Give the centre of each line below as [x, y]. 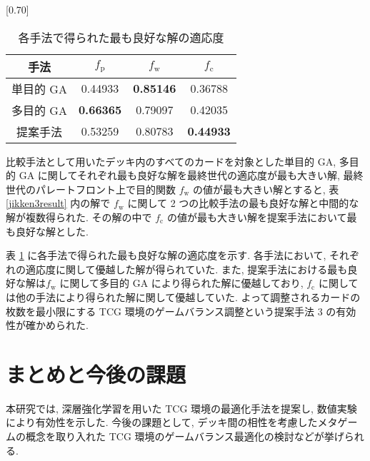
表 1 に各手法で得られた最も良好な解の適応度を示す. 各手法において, [166, 255]
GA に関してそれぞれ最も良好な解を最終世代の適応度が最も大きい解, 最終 [191, 175]
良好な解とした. [52, 231]
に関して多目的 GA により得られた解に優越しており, [181, 283]
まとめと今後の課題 [96, 374]
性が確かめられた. [47, 325]
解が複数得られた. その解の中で [79, 217]
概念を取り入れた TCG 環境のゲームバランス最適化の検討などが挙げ [185, 436]
